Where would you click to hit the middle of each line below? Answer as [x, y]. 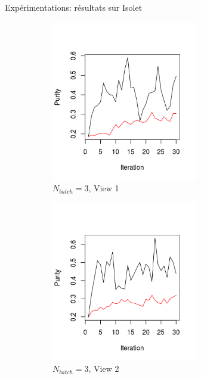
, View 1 [104, 188]
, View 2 [104, 369]
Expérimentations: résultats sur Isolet [74, 7]
